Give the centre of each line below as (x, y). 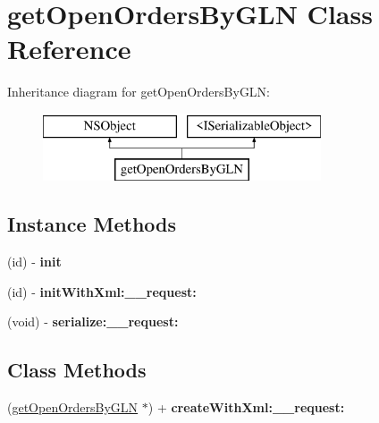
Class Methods (77, 370)
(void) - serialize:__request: (93, 321)
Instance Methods (92, 224)
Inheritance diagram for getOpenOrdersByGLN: (139, 92)
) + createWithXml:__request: (246, 407)
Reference (69, 49)
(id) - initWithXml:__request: (102, 291)
